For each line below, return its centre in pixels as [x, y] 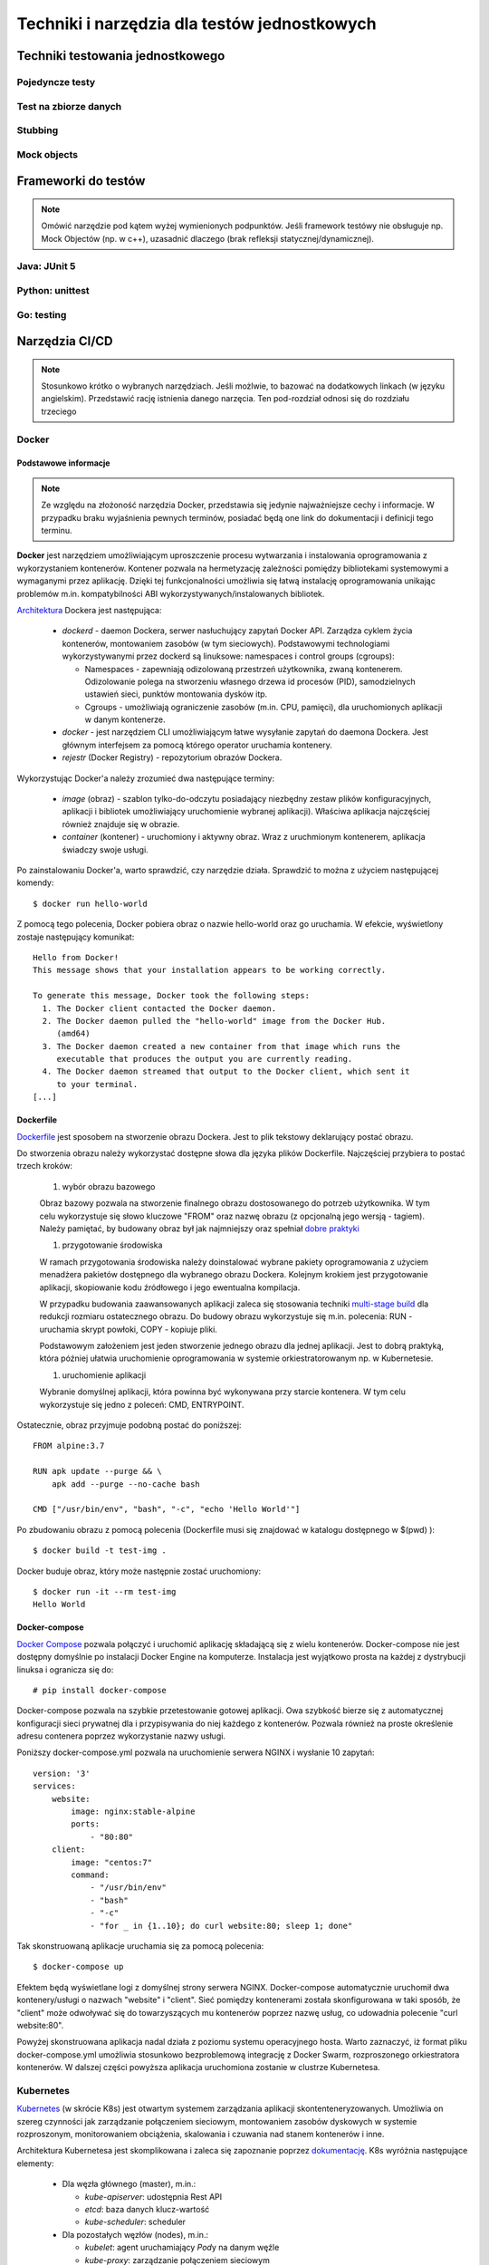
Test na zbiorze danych [69, 106]
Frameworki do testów [81, 181]
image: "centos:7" [112, 1862]
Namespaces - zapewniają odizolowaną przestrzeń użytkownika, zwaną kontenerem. [244, 669]
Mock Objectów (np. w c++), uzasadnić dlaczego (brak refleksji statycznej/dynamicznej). [208, 238]
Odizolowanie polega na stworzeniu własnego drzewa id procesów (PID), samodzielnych [250, 681]
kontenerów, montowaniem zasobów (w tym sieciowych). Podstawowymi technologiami [226, 643]
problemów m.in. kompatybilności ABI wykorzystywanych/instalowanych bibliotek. [171, 593]
